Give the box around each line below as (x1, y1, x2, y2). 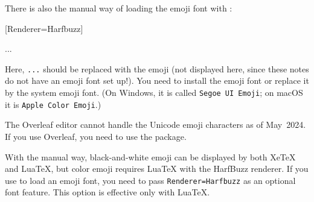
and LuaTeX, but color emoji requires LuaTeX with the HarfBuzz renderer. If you (5, 162, 309, 175)
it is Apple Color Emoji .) (5, 98, 101, 110)
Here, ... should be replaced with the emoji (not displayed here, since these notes (5, 62, 309, 75)
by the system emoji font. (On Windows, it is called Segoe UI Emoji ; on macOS (5, 86, 303, 99)
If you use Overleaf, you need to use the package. (5, 130, 187, 142)
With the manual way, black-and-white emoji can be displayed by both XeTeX (5, 150, 296, 163)
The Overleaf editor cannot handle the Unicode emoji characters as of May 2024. (5, 118, 306, 131)
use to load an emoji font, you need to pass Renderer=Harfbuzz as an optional (5, 174, 296, 186)
